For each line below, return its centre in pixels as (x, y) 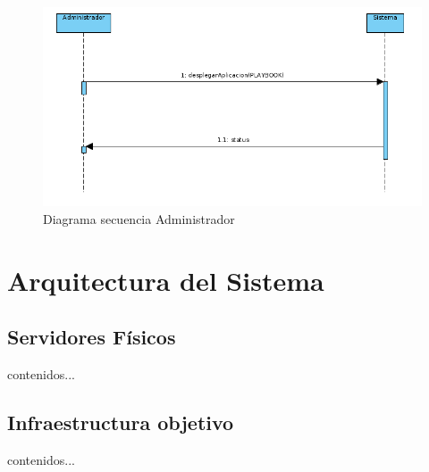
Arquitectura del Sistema (166, 280)
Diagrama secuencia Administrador (139, 219)
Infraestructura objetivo (121, 422)
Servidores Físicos (92, 337)
